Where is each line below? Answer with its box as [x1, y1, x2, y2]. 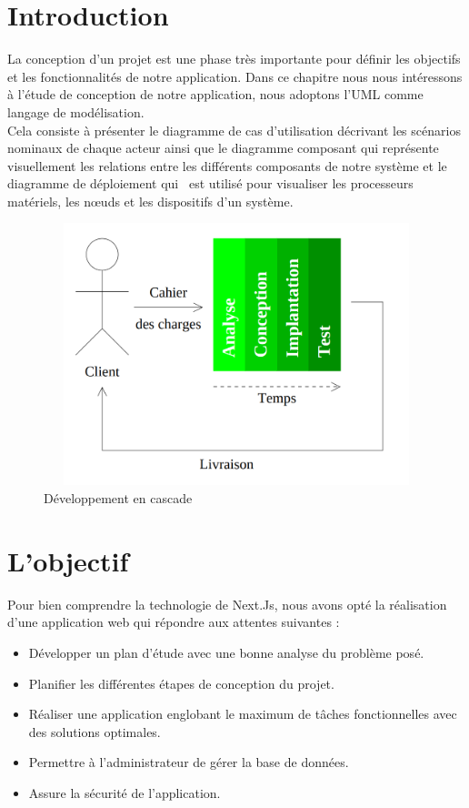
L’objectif [7, 541, 129, 579]
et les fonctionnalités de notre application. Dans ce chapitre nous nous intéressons [7, 66, 463, 86]
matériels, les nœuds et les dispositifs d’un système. [7, 191, 294, 210]
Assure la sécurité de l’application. [28, 783, 221, 802]
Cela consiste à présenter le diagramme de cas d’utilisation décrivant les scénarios [7, 120, 461, 139]
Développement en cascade [44, 489, 193, 508]
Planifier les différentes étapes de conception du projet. [28, 673, 334, 692]
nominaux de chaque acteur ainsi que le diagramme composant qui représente [7, 138, 439, 157]
